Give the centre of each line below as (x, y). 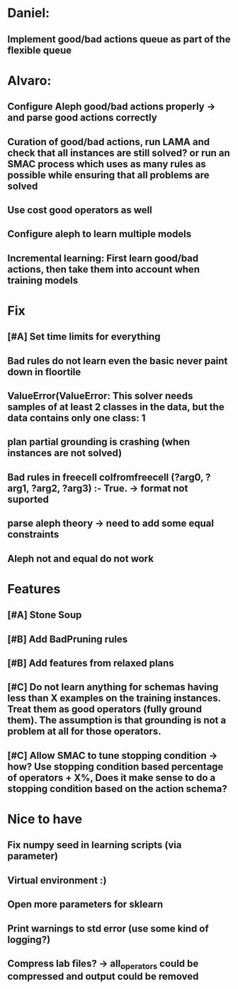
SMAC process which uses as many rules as (107, 164)
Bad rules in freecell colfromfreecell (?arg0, (106, 477)
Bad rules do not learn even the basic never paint (118, 361)
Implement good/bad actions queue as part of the (119, 39)
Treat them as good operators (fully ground (104, 709)
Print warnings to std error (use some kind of (108, 928)
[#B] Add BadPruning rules (68, 639)
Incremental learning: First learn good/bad (103, 258)
